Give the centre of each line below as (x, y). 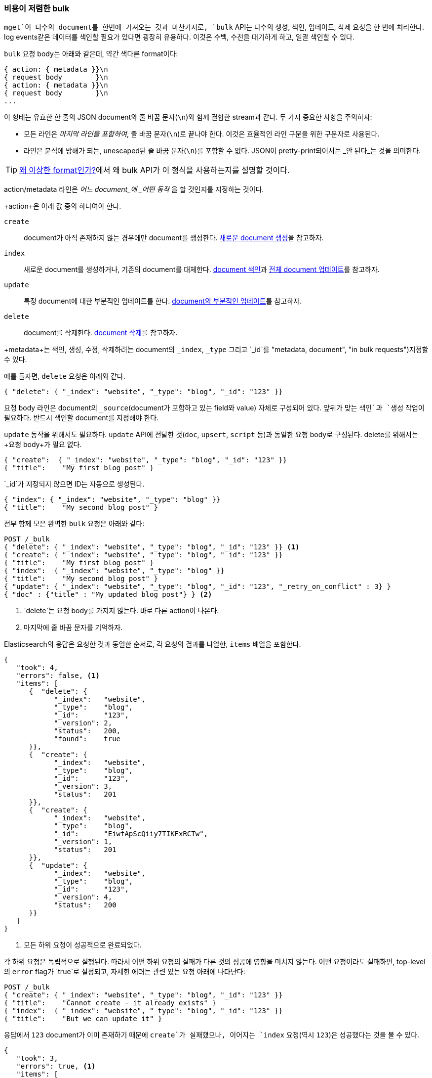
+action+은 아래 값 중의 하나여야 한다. (63, 206)
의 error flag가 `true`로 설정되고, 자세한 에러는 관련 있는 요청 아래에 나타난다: (125, 972)
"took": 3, (37, 1058)
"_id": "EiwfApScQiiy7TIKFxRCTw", (131, 834)
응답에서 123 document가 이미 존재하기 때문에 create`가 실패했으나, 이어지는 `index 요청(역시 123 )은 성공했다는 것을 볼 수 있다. (212, 1035)
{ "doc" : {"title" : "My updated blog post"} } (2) (108, 595)
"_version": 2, (83, 723)
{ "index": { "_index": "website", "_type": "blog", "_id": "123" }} (143, 1011)
